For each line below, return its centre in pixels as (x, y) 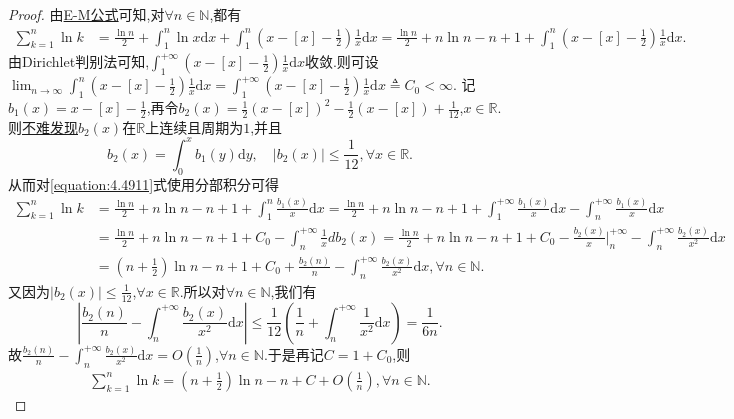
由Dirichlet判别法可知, (79, 61)
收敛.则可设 (341, 61)
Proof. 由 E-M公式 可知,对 (86, 14)
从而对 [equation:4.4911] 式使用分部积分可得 (144, 183)
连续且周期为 (201, 126)
